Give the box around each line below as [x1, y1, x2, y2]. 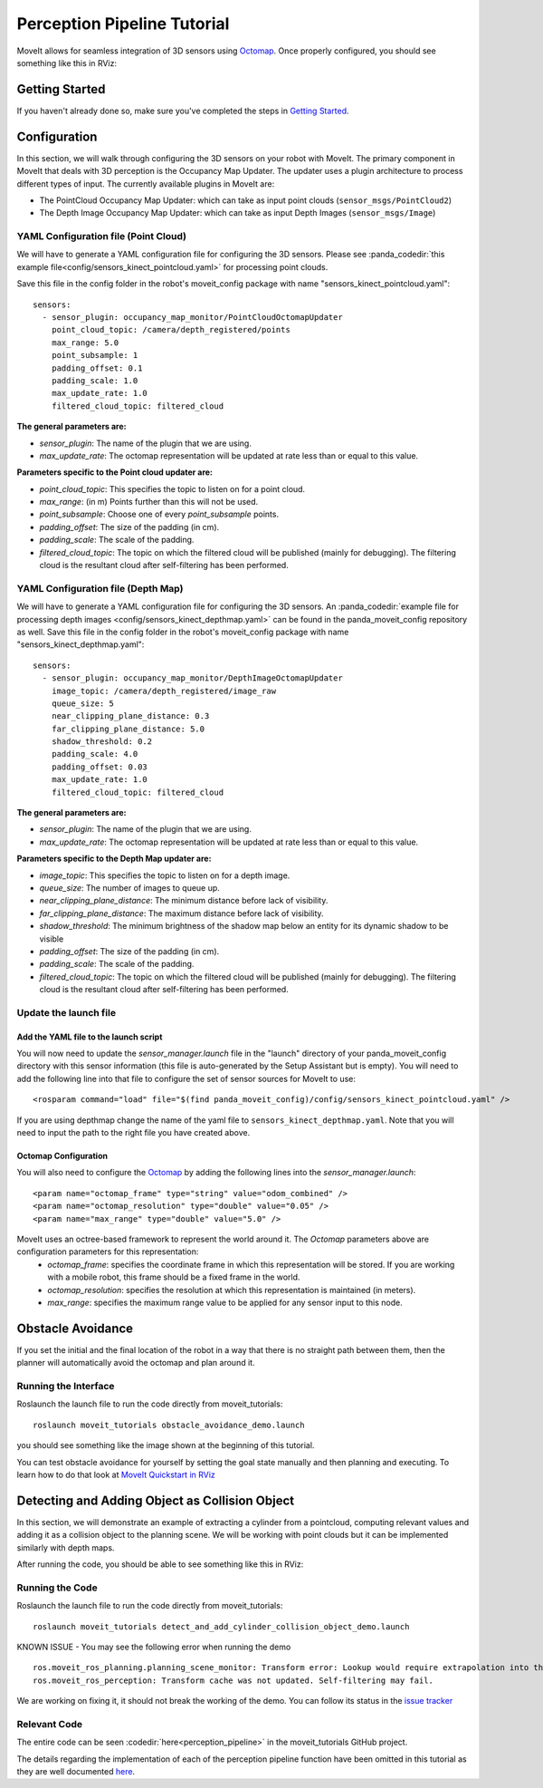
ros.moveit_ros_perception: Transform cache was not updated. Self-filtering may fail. [33, 1675, 434, 1686]
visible [39, 933, 64, 944]
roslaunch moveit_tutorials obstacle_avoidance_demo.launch [33, 1419, 305, 1430]
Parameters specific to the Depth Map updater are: [16, 853, 212, 865]
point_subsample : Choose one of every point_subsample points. [39, 508, 280, 520]
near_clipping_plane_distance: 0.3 [51, 711, 210, 721]
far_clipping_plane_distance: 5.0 [51, 723, 205, 734]
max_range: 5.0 [51, 337, 119, 348]
